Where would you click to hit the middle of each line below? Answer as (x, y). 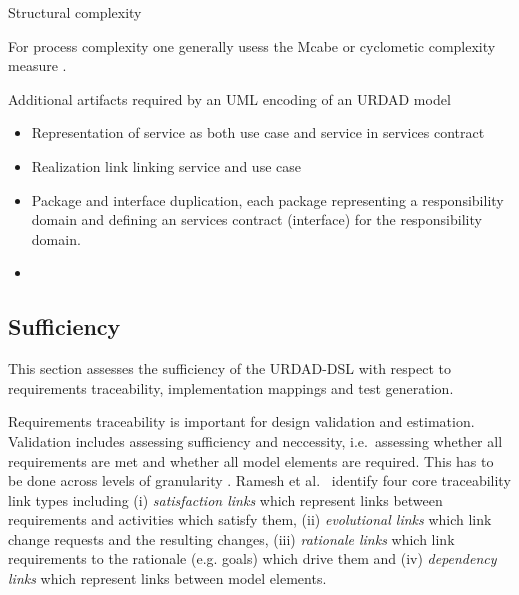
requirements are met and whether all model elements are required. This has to (251, 460)
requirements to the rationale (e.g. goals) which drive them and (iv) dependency (252, 558)
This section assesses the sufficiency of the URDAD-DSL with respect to (230, 368)
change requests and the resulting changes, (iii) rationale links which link (231, 538)
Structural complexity (75, 12)
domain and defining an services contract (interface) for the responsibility (256, 219)
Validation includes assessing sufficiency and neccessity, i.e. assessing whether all (255, 440)
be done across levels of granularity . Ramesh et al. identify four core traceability (259, 480)
